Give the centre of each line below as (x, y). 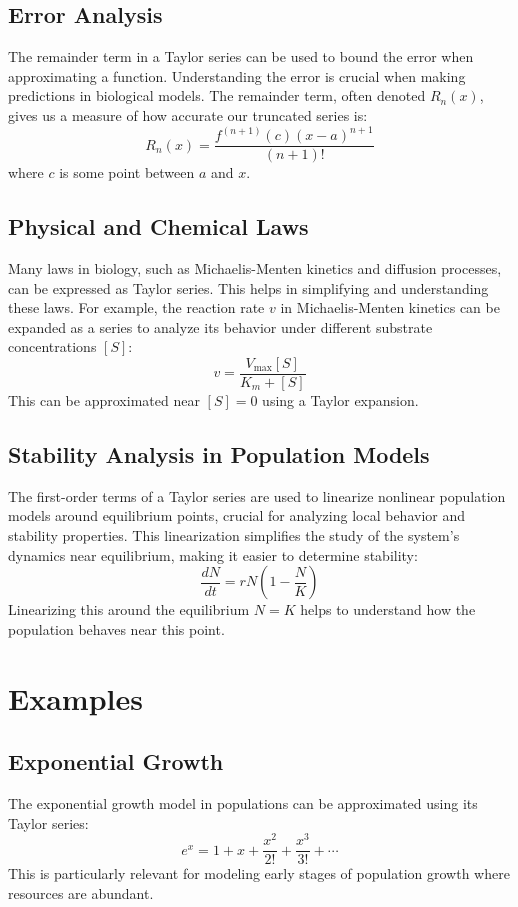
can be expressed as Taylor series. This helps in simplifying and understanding (248, 287)
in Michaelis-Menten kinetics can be (390, 307)
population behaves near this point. (116, 628)
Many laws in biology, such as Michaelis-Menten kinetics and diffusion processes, (255, 267)
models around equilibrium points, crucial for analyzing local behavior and (236, 515)
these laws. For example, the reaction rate (136, 307)
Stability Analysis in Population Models (219, 453)
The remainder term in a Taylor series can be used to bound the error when (241, 56)
